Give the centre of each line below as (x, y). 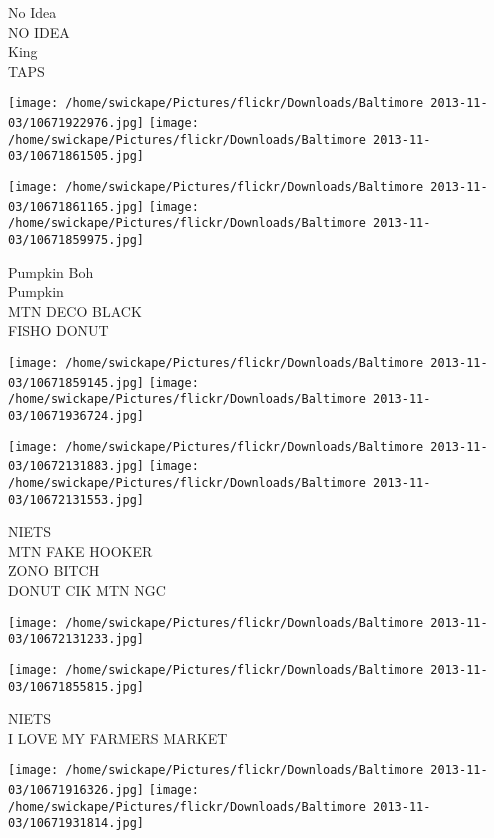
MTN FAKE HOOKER (80, 550)
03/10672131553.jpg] (76, 499)
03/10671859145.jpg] (76, 382)
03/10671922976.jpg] (76, 123)
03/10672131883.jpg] (76, 466)
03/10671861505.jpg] (76, 156)
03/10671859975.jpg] (76, 239)
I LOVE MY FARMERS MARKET (118, 737)
